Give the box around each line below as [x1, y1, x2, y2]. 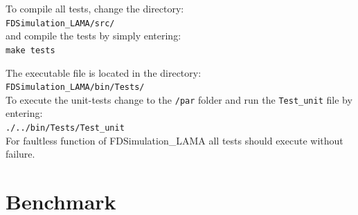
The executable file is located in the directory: [6, 65, 202, 80]
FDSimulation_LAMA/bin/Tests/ [6, 82, 145, 93]
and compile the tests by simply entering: [6, 28, 181, 43]
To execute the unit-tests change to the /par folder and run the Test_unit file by [6, 92, 352, 106]
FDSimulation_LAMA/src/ [6, 18, 115, 28]
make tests [6, 45, 55, 55]
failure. [6, 147, 35, 161]
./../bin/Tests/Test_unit [6, 123, 125, 133]
